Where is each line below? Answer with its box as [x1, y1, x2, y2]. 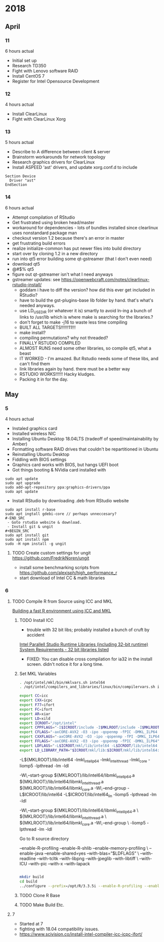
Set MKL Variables [19, 671, 57, 676]
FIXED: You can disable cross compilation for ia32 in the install [26, 656, 153, 662]
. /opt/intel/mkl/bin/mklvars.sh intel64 [19, 680, 105, 685]
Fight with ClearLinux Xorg [12, 116, 66, 122]
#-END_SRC [5, 516, 25, 521]
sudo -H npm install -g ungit [5, 541, 67, 547]
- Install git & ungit [7, 524, 54, 530]
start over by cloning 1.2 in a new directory [12, 250, 98, 256]
